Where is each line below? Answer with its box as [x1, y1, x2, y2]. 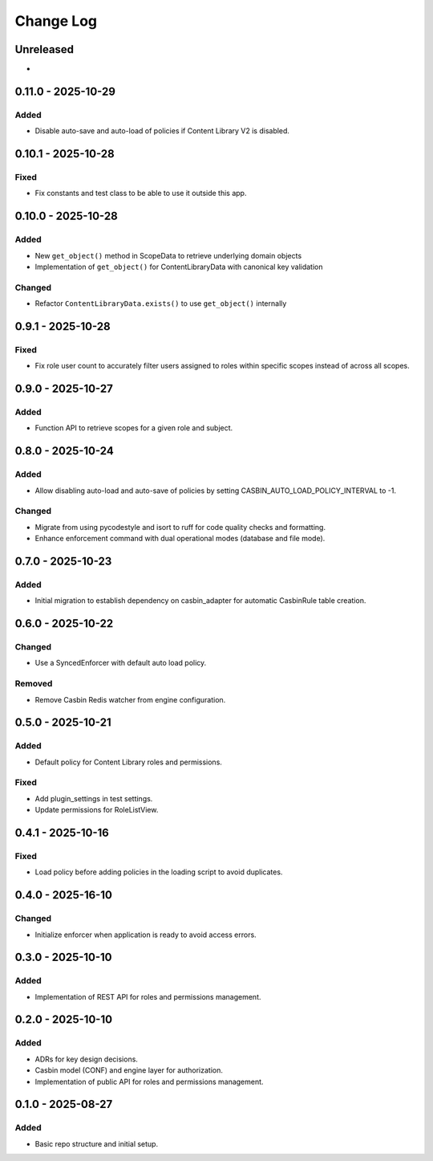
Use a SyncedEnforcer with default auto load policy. [34, 658, 207, 668]
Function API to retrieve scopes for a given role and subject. [34, 423, 233, 433]
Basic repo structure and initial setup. [34, 1139, 159, 1148]
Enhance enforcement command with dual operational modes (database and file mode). [34, 534, 326, 544]
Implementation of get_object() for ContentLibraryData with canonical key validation [34, 262, 323, 271]
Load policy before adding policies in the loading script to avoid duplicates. [34, 867, 283, 877]
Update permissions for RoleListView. [34, 805, 159, 815]
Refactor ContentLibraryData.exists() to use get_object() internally [34, 299, 287, 308]
